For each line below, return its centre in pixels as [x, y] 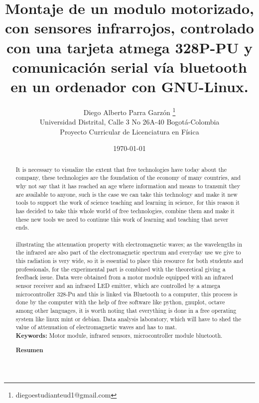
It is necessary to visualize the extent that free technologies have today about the [121, 169]
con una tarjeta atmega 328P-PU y [129, 47]
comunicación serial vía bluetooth [129, 67]
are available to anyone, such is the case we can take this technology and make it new [127, 194]
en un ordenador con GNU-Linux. [129, 86]
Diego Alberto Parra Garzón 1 [129, 111]
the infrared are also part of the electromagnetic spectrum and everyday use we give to [128, 252]
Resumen [29, 350]
